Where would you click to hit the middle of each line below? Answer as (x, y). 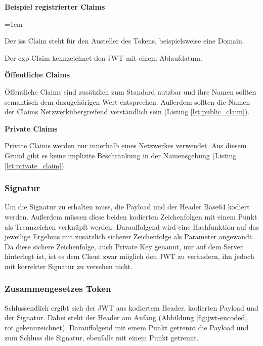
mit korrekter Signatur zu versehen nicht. (69, 266)
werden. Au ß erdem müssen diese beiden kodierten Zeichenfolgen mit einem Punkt (131, 216)
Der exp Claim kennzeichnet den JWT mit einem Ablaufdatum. (103, 57)
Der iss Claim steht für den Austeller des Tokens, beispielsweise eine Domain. (124, 41)
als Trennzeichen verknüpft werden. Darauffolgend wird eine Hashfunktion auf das (132, 226)
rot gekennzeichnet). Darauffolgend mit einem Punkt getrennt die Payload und (127, 327)
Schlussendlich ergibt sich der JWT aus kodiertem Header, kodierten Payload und (131, 307)
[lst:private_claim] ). (35, 165)
